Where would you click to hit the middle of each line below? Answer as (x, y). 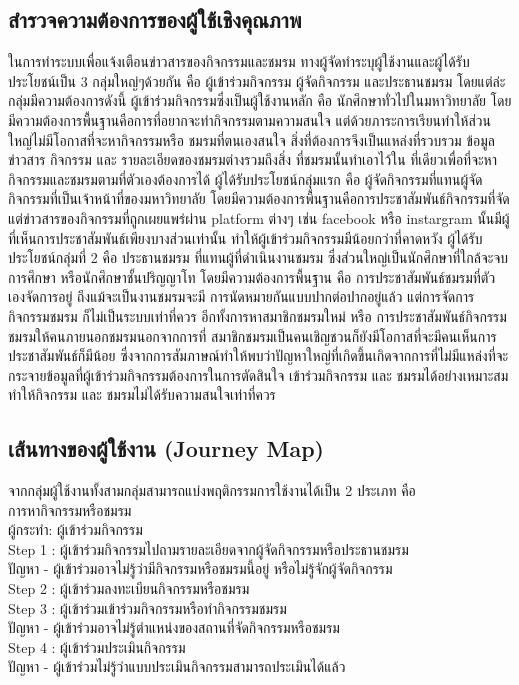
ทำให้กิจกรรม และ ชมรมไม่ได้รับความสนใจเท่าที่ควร (142, 394)
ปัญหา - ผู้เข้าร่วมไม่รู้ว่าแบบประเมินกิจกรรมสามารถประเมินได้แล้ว (177, 666)
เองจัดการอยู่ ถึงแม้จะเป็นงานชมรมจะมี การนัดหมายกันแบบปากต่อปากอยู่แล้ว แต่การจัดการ (241, 296)
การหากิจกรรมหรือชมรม (70, 509)
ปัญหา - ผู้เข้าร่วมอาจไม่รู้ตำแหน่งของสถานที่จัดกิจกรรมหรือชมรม (174, 627)
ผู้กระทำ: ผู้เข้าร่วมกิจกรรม (75, 529)
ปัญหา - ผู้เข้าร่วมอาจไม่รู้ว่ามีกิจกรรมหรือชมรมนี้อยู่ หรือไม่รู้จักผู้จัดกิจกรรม (200, 568)
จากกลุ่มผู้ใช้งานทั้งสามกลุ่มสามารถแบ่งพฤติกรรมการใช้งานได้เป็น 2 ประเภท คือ (212, 490)
